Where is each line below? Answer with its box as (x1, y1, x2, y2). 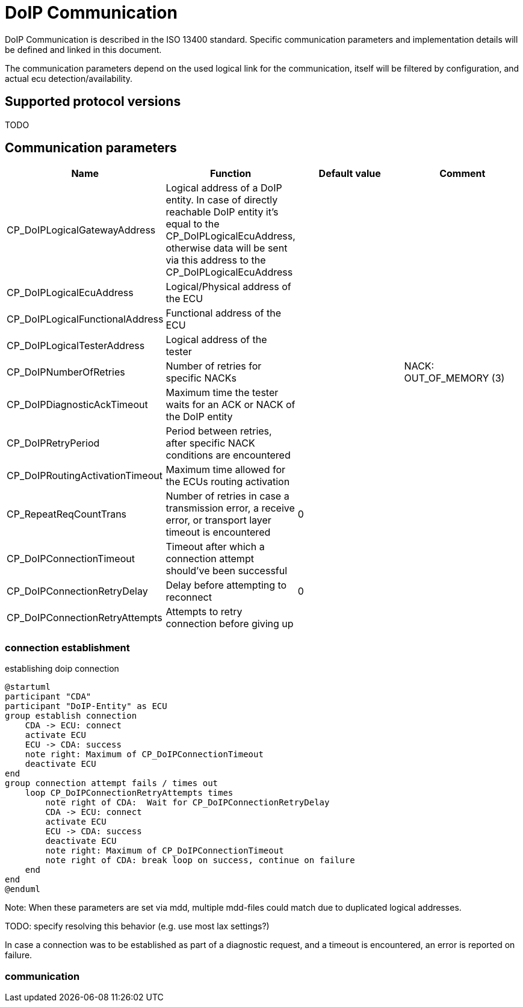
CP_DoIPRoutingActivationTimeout (7, 469, 162, 482)
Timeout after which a (166, 541, 265, 553)
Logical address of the (166, 333, 267, 346)
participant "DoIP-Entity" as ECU (5, 701, 167, 711)
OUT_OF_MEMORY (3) (404, 372, 505, 385)
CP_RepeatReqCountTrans (7, 508, 127, 521)
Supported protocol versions (5, 94, 181, 110)
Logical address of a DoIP (166, 182, 282, 194)
